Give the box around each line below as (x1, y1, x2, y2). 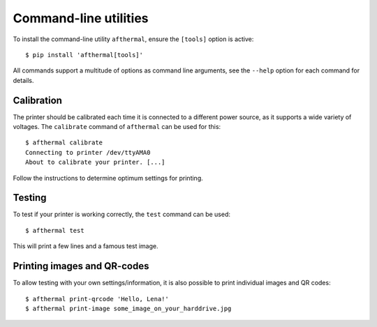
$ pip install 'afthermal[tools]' (25, 51, 143, 59)
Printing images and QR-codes (13, 260, 149, 272)
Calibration (13, 94, 63, 106)
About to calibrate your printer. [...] (25, 158, 165, 167)
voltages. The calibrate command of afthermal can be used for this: (13, 123, 221, 131)
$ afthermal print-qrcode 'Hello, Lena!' (25, 295, 169, 303)
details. (13, 76, 34, 84)
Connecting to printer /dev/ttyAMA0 (25, 149, 151, 156)
